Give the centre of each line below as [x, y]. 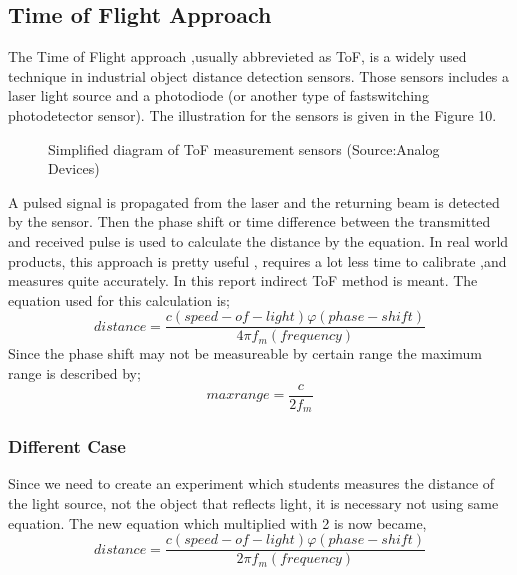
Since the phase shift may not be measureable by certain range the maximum [245, 353]
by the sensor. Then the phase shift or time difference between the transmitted [249, 221]
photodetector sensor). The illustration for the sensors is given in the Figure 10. [252, 114]
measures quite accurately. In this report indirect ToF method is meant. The [243, 280]
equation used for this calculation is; [119, 299]
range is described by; [74, 372]
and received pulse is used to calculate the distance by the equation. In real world [258, 240]
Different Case [67, 446]
